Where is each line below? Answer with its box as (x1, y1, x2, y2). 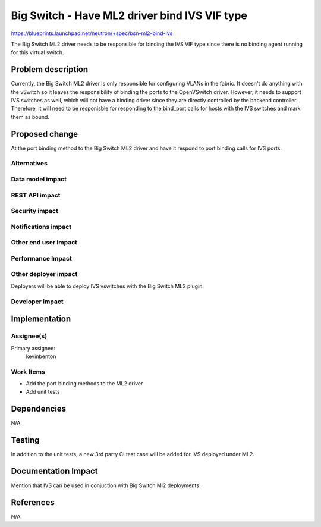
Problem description (11, 64, 89, 74)
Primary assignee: (11, 344, 56, 352)
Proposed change (11, 128, 78, 139)
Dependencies (11, 404, 67, 414)
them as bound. (11, 113, 50, 120)
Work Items (11, 368, 45, 376)
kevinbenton (26, 353, 56, 360)
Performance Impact (11, 254, 73, 262)
